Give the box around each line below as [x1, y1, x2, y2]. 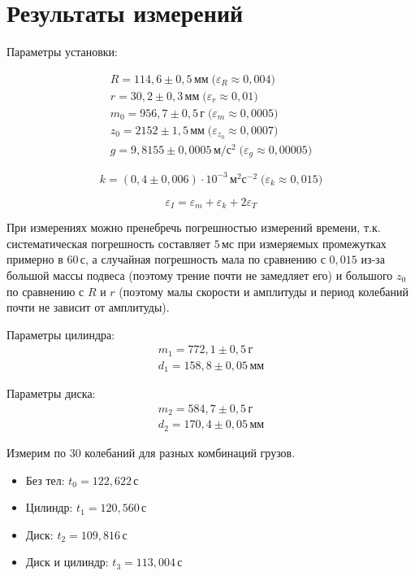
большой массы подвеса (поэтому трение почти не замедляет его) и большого [6, 267, 393, 283]
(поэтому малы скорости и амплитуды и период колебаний [119, 282, 409, 299]
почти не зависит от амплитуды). [6, 299, 170, 316]
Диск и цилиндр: [25, 553, 109, 570]
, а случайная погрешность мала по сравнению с [85, 251, 326, 268]
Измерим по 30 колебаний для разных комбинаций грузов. [6, 443, 296, 460]
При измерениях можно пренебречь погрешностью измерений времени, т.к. [6, 219, 381, 236]
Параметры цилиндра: [6, 325, 115, 343]
